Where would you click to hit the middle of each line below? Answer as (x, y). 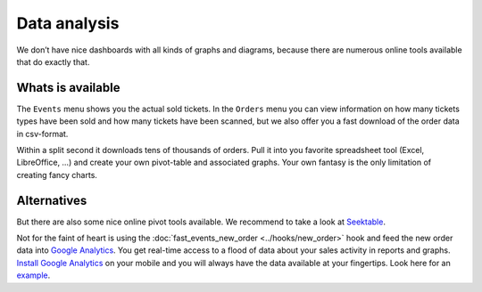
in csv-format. (42, 134)
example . (33, 275)
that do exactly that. (53, 61)
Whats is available (68, 88)
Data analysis (68, 23)
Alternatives (52, 200)
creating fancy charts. (57, 174)
